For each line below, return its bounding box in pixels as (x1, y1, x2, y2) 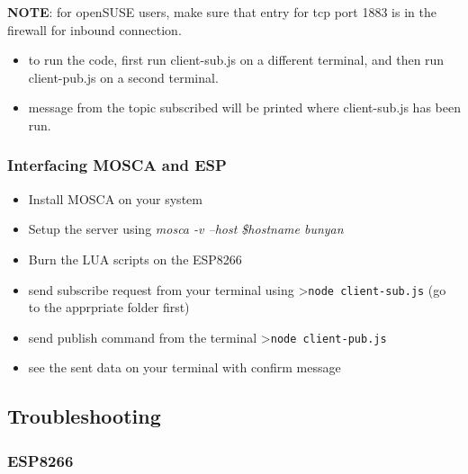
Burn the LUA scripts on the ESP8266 (28, 249, 242, 268)
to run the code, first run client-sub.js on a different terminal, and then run (28, 50, 445, 69)
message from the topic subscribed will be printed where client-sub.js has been (28, 98, 461, 117)
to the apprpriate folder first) (28, 298, 190, 317)
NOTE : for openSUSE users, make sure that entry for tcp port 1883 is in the (7, 3, 436, 21)
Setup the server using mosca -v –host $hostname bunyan (28, 219, 344, 238)
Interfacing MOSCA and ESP (7, 154, 227, 176)
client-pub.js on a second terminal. (28, 67, 219, 86)
